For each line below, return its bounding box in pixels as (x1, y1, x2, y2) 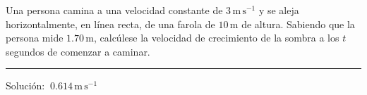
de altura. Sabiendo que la (241, 16, 355, 31)
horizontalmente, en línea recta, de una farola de (6, 16, 215, 31)
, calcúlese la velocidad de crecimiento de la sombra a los (93, 30, 339, 45)
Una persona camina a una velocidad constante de (6, 3, 223, 17)
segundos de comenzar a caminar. (6, 44, 150, 58)
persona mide (6, 30, 64, 45)
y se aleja (258, 3, 299, 17)
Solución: (6, 78, 45, 93)
